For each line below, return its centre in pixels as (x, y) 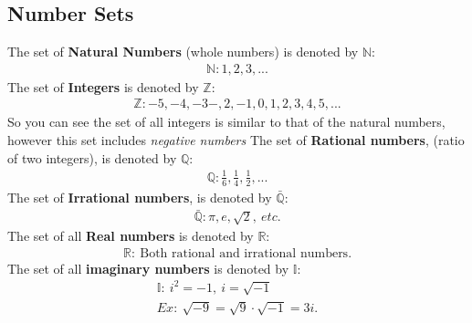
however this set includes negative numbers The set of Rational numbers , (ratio (236, 140)
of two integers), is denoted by (92, 157)
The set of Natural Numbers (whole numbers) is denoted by (183, 52)
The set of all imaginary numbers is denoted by (148, 268)
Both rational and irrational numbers (244, 253)
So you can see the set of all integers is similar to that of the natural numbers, (226, 122)
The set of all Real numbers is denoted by (131, 236)
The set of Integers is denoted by (103, 86)
